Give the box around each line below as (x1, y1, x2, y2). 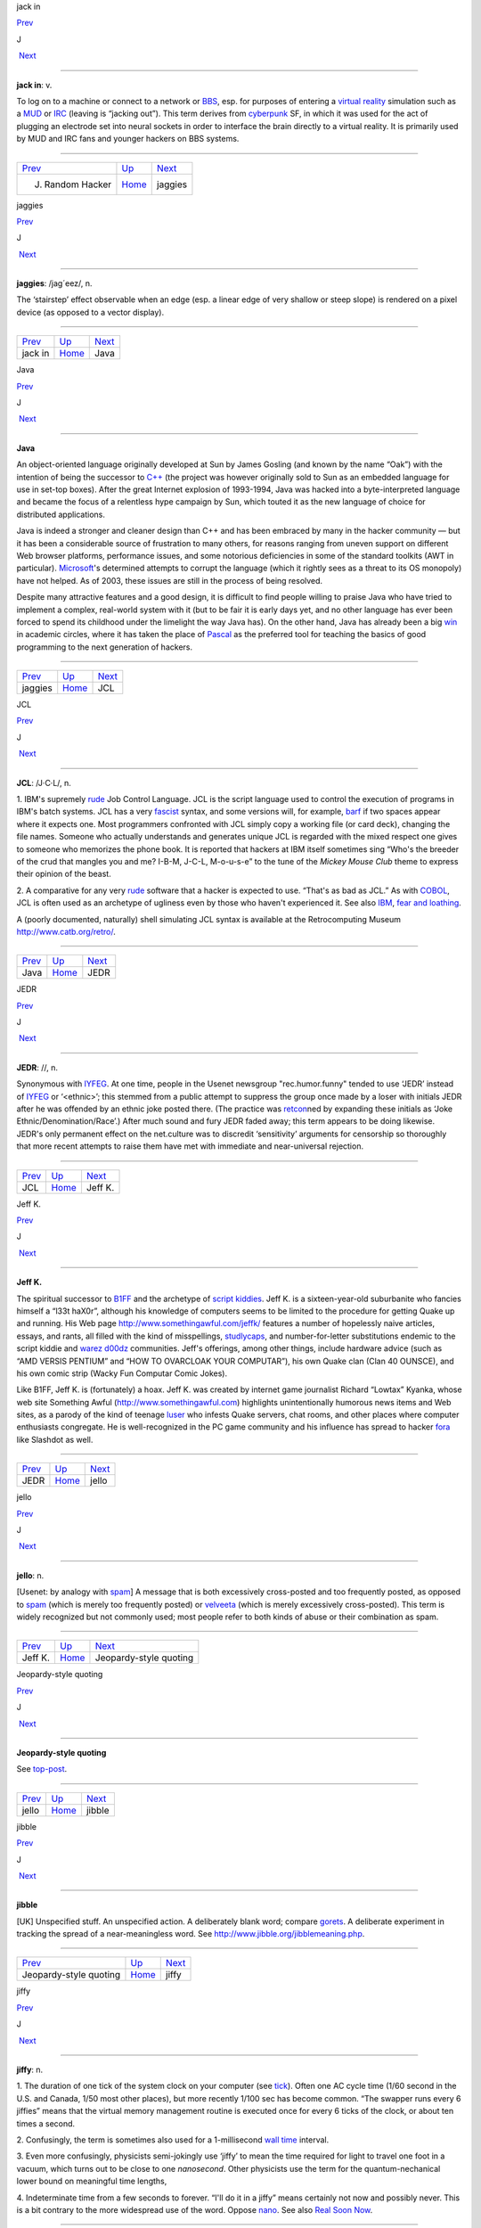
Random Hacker (44, 178, 112, 191)
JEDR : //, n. (16, 1061, 58, 1073)
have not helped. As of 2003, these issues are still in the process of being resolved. (16, 575, 323, 586)
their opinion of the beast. (16, 869, 111, 880)
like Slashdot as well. (16, 1434, 94, 1445)
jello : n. (16, 1569, 45, 1581)
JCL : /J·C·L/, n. (16, 777, 71, 788)
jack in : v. (16, 79, 53, 90)
